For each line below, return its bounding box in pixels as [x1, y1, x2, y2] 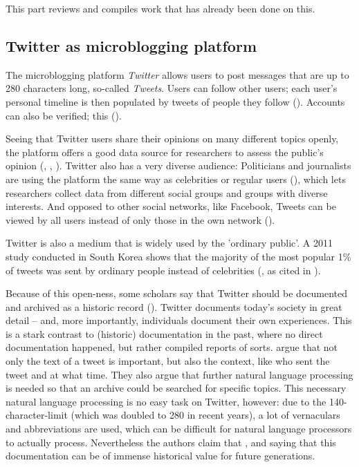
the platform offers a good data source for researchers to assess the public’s [6, 144, 324, 159]
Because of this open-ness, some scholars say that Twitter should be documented [6, 286, 348, 301]
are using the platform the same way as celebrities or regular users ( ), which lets [6, 171, 346, 186]
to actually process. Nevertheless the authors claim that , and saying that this [6, 435, 336, 449]
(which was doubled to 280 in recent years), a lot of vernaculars [71, 408, 340, 422]
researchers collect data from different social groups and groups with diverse [6, 185, 328, 200]
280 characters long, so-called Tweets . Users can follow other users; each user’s [6, 81, 338, 95]
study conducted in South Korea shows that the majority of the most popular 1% [6, 249, 351, 263]
